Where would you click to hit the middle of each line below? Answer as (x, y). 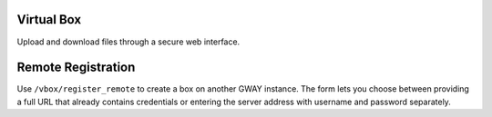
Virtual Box (49, 19)
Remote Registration (76, 68)
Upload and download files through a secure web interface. (128, 42)
